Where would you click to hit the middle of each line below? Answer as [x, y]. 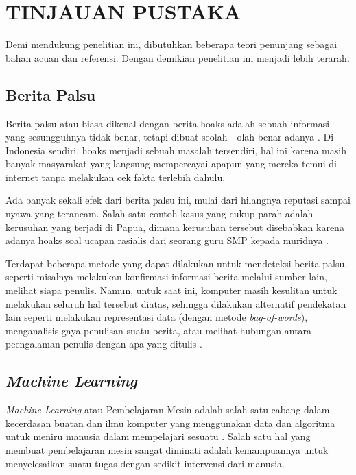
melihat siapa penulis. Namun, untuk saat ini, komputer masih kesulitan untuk [171, 290]
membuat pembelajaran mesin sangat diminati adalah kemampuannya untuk [167, 450]
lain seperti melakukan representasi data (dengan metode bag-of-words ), [157, 317]
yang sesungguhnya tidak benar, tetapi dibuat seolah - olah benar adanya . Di [170, 137]
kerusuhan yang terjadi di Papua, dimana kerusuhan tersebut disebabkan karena [175, 227]
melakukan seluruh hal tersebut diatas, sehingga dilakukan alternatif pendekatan [176, 303]
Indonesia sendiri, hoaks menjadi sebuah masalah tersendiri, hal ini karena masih [176, 150]
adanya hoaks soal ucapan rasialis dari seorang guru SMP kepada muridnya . [167, 240]
